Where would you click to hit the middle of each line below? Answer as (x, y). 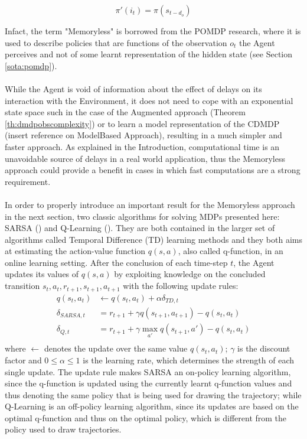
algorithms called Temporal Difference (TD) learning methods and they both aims (153, 239)
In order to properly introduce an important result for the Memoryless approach (150, 204)
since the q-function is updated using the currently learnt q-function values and (148, 383)
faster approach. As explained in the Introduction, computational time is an (142, 146)
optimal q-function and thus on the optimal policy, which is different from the (146, 417)
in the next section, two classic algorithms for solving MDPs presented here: (142, 216)
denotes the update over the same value (116, 348)
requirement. (28, 181)
